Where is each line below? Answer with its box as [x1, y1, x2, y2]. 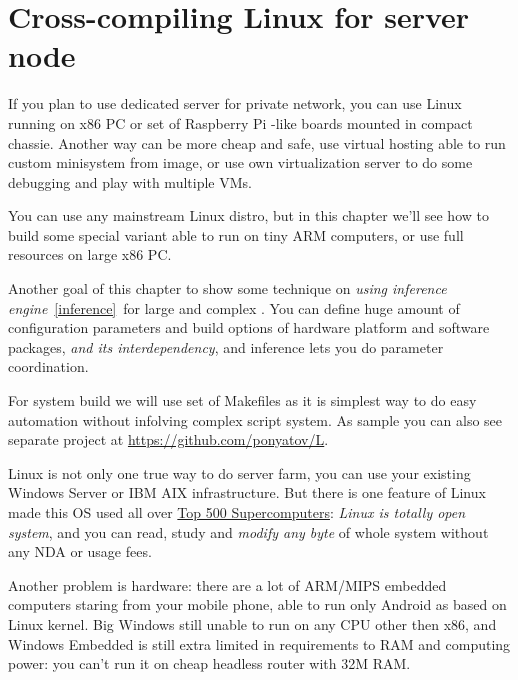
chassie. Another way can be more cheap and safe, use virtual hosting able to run [8, 132, 506, 153]
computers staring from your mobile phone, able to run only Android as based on [8, 594, 507, 615]
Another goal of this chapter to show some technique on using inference [8, 278, 447, 299]
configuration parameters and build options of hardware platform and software [8, 317, 490, 338]
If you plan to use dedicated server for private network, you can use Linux [8, 93, 462, 114]
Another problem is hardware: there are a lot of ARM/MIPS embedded [8, 574, 447, 595]
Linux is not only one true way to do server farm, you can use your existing [8, 462, 471, 483]
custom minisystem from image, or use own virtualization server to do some [8, 152, 473, 173]
